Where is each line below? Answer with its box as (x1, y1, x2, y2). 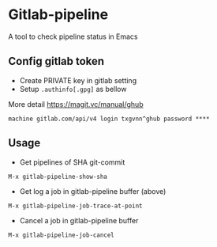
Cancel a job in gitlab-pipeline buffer (19, 215, 139, 225)
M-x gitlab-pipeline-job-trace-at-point (8, 202, 144, 210)
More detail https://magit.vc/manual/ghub (8, 99, 144, 108)
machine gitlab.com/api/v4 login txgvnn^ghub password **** (8, 115, 211, 123)
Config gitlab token (8, 55, 105, 68)
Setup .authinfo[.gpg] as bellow (19, 84, 127, 93)
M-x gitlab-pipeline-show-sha (8, 173, 108, 180)
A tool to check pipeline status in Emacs (8, 32, 138, 41)
